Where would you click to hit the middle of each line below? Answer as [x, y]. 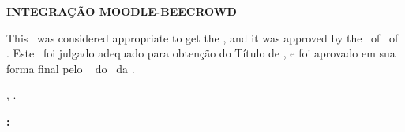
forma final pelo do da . [71, 68]
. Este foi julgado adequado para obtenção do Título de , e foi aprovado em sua [201, 53]
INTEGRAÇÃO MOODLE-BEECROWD [122, 11]
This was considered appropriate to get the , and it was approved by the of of [202, 37]
